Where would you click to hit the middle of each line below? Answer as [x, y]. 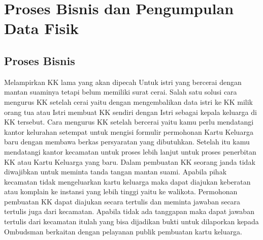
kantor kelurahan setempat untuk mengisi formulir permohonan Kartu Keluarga [129, 131]
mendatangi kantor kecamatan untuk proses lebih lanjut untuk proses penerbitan [130, 151]
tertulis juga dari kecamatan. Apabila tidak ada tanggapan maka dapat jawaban [129, 211]
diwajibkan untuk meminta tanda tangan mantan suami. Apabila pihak [116, 172]
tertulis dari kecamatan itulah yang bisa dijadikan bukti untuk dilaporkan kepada [131, 221]
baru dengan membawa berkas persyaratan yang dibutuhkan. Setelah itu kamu [127, 142]
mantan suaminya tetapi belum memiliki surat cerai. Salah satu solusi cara [121, 92]
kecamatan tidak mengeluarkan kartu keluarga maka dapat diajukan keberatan [127, 181]
